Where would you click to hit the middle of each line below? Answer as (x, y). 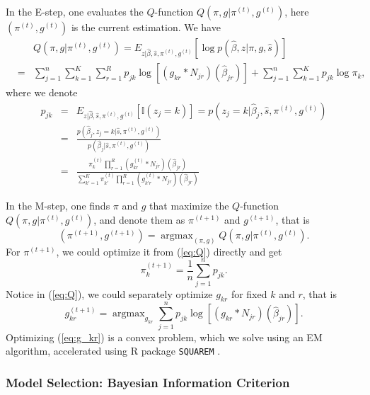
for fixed (249, 293)
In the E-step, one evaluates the (75, 11)
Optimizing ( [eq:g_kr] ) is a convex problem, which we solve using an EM (164, 337)
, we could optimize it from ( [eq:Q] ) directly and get (169, 251)
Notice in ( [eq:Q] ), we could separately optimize (109, 293)
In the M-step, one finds (58, 206)
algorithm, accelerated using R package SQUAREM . (113, 351)
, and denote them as (139, 220)
